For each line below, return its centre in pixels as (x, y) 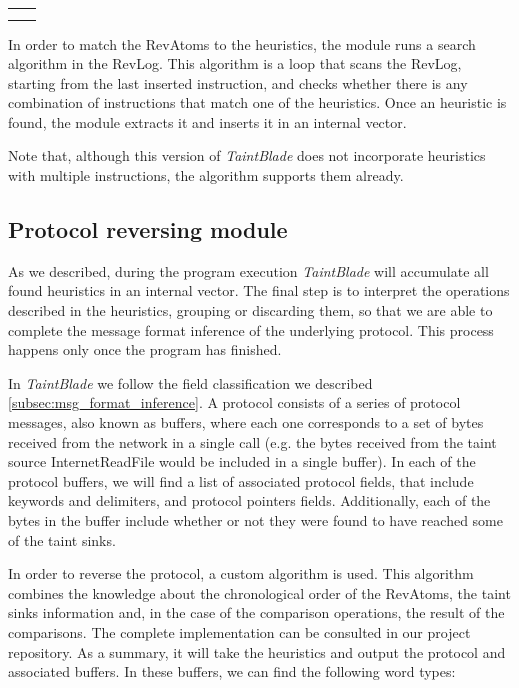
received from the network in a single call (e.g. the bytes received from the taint (252, 441)
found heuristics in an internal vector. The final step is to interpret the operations (259, 290)
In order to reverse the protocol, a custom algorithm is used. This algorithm (241, 573)
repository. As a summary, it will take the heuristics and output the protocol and (257, 651)
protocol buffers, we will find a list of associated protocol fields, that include (241, 480)
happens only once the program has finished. (145, 349)
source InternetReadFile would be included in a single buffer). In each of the (242, 461)
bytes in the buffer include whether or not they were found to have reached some (255, 519)
